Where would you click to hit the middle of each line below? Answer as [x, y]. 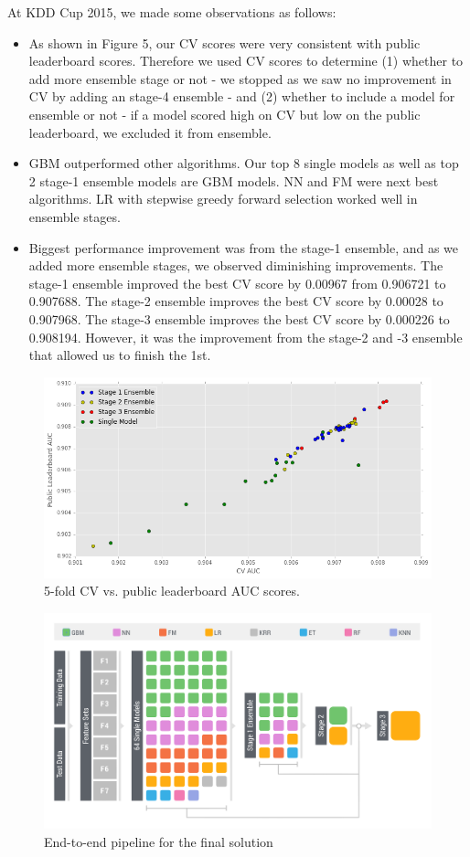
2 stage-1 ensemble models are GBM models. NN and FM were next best [234, 180]
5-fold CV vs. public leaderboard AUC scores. [172, 591]
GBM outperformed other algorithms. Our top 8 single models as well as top [244, 163]
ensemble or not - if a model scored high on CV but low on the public [224, 114]
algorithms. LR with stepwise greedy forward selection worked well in [223, 199]
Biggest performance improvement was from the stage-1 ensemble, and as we [244, 247]
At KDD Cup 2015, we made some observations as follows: [172, 12]
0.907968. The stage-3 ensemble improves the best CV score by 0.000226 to [239, 318]
